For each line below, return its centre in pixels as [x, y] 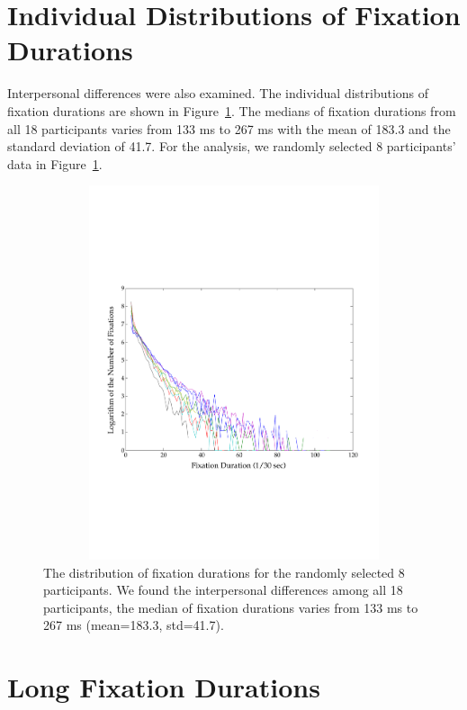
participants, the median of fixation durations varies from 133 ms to [231, 607]
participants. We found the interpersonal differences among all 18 [223, 590]
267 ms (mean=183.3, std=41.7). [134, 625]
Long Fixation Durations [164, 687]
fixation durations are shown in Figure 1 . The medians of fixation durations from [232, 110]
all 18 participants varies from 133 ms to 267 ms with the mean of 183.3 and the [229, 128]
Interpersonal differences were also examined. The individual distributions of [218, 93]
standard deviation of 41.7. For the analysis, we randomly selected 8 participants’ [232, 146]
